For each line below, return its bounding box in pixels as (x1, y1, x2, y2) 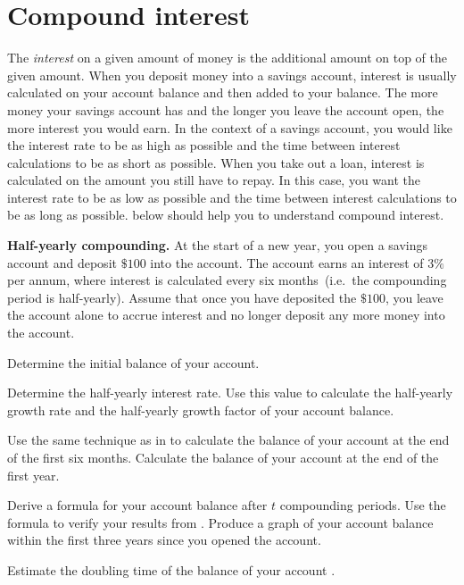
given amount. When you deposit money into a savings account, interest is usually (7, 65, 457, 84)
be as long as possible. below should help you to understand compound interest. (7, 205, 444, 224)
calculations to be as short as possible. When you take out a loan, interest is (7, 153, 425, 171)
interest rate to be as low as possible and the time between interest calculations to (7, 188, 457, 206)
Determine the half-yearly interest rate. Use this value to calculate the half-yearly (7, 383, 453, 402)
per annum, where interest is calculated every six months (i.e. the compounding (7, 271, 447, 289)
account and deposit (7, 253, 117, 272)
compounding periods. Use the (279, 496, 446, 514)
